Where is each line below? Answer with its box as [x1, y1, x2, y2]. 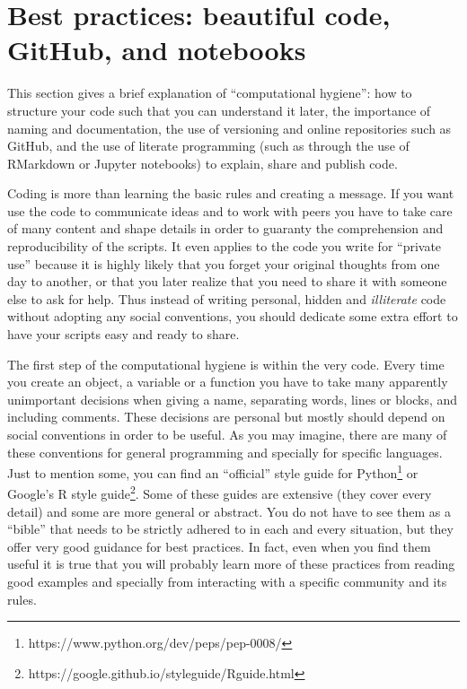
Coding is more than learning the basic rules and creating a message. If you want [7, 184, 454, 203]
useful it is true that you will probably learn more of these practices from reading [7, 554, 455, 573]
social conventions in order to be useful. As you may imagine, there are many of [7, 425, 447, 443]
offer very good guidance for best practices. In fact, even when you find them [7, 536, 431, 555]
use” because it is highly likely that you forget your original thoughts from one [7, 254, 440, 273]
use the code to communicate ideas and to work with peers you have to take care [7, 201, 453, 220]
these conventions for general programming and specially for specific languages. [7, 442, 443, 461]
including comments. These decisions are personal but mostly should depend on [7, 407, 445, 426]
